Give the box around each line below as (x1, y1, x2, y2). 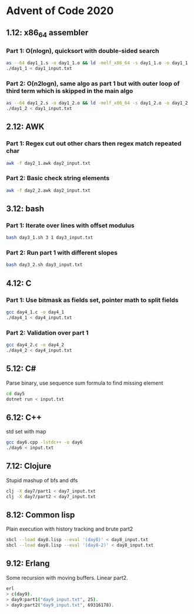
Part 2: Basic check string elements (6, 174, 110, 182)
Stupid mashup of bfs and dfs (6, 476, 78, 483)
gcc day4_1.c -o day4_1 (6, 309, 65, 315)
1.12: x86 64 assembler (6, 28, 89, 39)
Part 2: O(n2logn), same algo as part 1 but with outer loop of (6, 79, 180, 88)
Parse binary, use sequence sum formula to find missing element (6, 379, 163, 386)
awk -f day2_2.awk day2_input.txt (6, 187, 91, 193)
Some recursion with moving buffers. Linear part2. (6, 574, 128, 581)
